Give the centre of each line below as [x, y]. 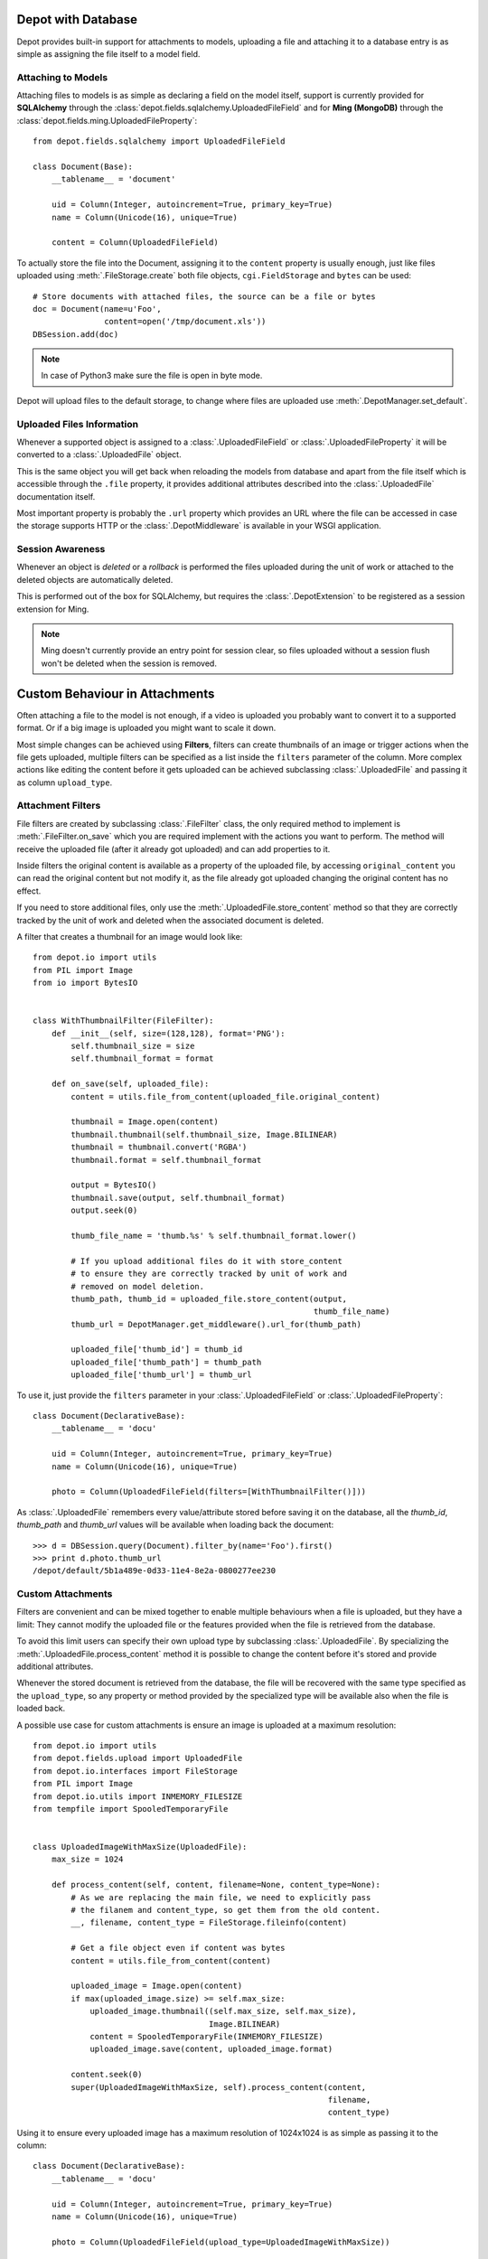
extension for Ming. [53, 609]
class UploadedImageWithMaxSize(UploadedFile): [140, 1847]
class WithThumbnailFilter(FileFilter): [123, 1021]
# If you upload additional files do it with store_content [206, 1261]
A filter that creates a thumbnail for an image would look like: [130, 936]
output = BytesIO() [114, 1185]
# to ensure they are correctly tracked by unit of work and [209, 1274]
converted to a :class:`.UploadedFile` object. [99, 455]
